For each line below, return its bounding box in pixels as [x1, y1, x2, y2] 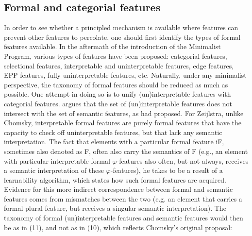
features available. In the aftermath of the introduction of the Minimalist [4, 41, 221, 51]
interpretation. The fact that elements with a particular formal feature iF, [4, 136, 224, 147]
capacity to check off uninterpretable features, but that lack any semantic [4, 127, 222, 137]
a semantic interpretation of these [4, 165, 104, 175]
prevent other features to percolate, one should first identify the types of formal [4, 32, 241, 42]
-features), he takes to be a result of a [110, 165, 223, 175]
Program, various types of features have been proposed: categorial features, [4, 51, 227, 61]
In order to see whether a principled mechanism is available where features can [4, 22, 238, 33]
